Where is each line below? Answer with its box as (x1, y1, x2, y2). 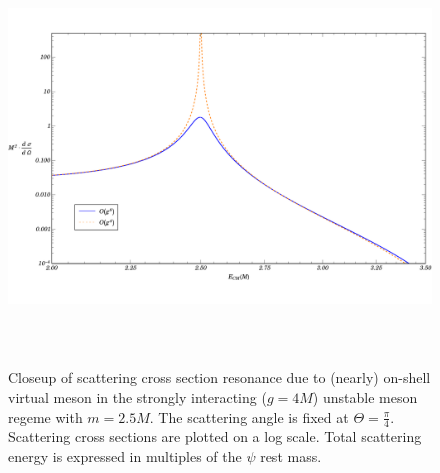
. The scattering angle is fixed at (149, 406, 349, 427)
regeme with (8, 406, 83, 427)
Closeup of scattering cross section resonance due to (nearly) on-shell (8, 367, 431, 388)
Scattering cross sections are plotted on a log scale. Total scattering (8, 426, 422, 447)
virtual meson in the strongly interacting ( (8, 386, 267, 407)
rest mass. (260, 445, 322, 466)
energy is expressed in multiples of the (8, 445, 242, 466)
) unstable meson (312, 386, 418, 407)
